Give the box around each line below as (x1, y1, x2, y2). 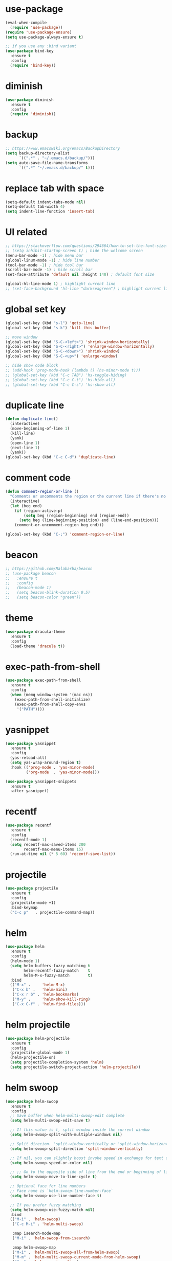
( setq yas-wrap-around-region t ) (10, 760, 81, 765)
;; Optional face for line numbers (10, 1184, 86, 1189)
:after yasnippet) (10, 788, 50, 794)
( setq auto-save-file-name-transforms (5, 160, 88, 165)
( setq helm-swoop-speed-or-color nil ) (10, 1160, 93, 1165)
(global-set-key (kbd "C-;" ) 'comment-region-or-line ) (5, 532, 125, 537)
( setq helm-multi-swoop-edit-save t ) (10, 1118, 91, 1123)
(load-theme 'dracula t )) (10, 644, 66, 649)
